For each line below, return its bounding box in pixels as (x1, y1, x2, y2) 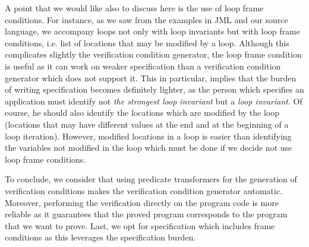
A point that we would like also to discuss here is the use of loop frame (5, 2, 264, 14)
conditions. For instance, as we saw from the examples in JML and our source (5, 13, 288, 26)
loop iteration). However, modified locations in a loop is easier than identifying (5, 129, 292, 142)
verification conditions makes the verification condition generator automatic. (5, 184, 282, 197)
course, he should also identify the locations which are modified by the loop (5, 106, 280, 119)
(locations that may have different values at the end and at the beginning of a (5, 118, 289, 130)
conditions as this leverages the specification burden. (5, 231, 196, 243)
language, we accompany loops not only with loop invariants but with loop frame (5, 25, 300, 37)
